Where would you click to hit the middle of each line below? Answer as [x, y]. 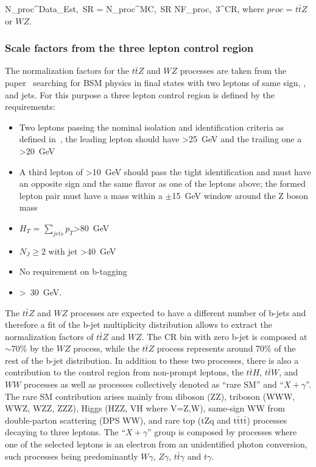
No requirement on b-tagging [73, 271]
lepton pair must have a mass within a [91, 195]
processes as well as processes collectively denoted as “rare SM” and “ [154, 384]
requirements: [30, 107]
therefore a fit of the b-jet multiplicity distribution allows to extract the [139, 324]
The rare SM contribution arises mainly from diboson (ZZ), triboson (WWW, [150, 396]
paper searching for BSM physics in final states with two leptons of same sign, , [156, 82]
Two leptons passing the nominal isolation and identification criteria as [151, 127]
